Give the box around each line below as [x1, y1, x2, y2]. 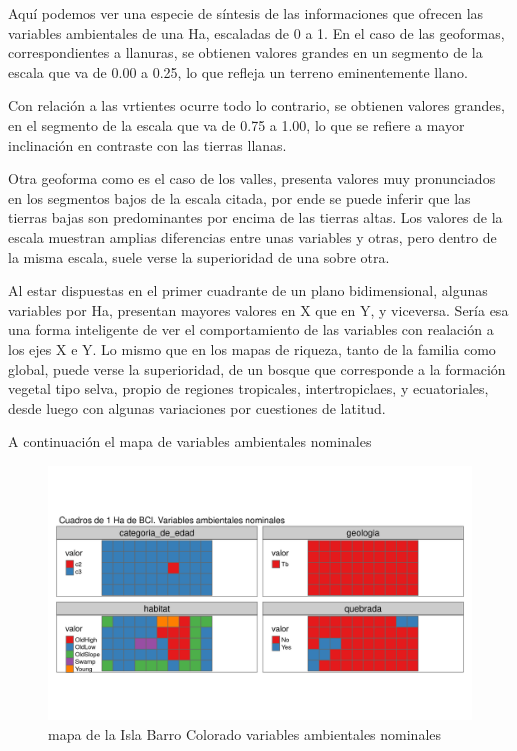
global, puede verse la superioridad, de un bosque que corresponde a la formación [8, 358, 506, 379]
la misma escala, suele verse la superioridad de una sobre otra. [8, 246, 390, 267]
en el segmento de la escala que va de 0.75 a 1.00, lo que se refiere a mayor [8, 114, 465, 135]
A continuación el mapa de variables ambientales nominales [8, 431, 372, 452]
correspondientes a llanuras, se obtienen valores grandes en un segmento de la [8, 42, 483, 63]
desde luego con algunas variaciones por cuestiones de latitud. [8, 397, 386, 418]
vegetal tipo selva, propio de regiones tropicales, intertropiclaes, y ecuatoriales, [8, 378, 489, 399]
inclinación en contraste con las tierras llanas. [8, 134, 287, 155]
